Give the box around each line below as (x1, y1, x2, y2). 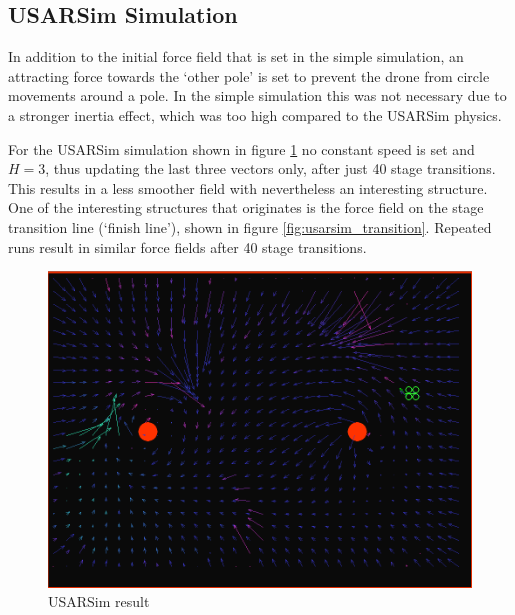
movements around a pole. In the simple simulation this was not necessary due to (8, 85, 507, 106)
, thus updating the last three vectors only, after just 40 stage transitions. (45, 158, 496, 179)
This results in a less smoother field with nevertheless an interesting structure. (8, 177, 488, 198)
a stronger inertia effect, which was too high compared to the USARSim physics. (8, 104, 502, 125)
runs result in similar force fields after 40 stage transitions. (8, 236, 367, 257)
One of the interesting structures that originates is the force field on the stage (8, 197, 484, 218)
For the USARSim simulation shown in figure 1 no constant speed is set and (8, 138, 475, 159)
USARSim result (48, 591, 150, 612)
